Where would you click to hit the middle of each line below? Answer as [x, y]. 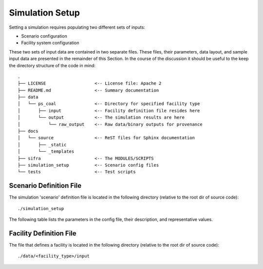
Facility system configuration [50, 43]
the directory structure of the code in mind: [52, 65]
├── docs [28, 131]
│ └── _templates [46, 152]
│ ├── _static [42, 144]
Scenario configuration [44, 36]
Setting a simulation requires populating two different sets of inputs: [77, 27]
